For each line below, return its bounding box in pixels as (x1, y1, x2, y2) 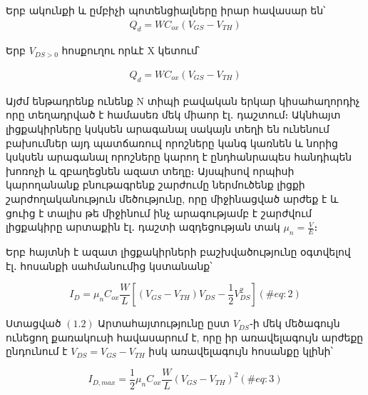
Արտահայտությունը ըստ (98, 316, 230, 331)
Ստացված (6, 316, 61, 331)
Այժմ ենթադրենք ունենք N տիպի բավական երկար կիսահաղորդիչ (6, 93, 360, 108)
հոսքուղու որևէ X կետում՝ (61, 43, 200, 58)
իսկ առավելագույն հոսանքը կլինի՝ (148, 344, 333, 359)
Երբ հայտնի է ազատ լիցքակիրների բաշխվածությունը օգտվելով (6, 244, 351, 259)
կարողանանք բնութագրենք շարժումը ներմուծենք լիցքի (6, 177, 305, 192)
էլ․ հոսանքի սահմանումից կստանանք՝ (6, 258, 213, 273)
